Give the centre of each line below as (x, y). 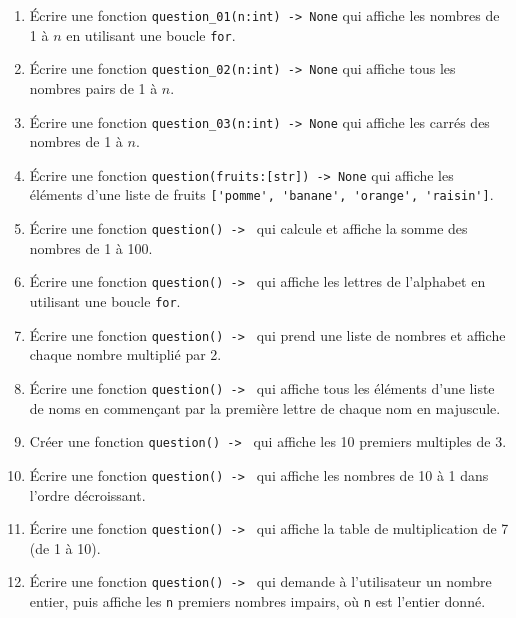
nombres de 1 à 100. (91, 247)
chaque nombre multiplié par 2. (125, 354)
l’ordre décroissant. (87, 494)
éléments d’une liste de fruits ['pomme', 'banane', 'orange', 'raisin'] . (261, 194)
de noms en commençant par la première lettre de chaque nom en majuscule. (265, 407)
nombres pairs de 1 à (93, 87)
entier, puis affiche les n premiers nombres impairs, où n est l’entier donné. (257, 601)
